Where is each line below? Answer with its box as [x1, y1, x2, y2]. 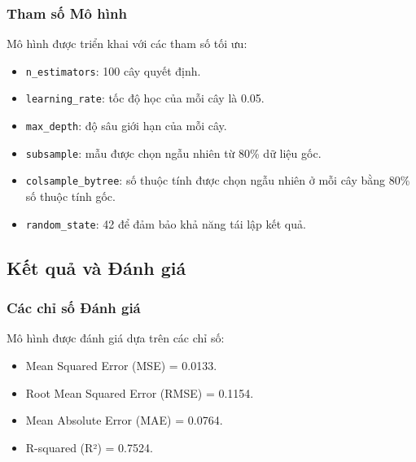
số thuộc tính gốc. [25, 188, 116, 205]
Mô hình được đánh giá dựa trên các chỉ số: [7, 329, 225, 346]
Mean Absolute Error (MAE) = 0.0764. [25, 412, 223, 429]
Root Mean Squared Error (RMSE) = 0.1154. [25, 384, 254, 401]
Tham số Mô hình [7, 2, 127, 23]
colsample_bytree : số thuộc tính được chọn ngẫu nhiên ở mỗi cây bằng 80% [25, 172, 410, 189]
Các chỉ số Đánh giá [7, 298, 141, 318]
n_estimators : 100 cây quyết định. [25, 62, 201, 79]
